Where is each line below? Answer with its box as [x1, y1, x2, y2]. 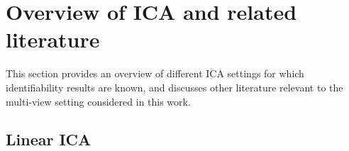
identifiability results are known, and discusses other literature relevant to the [6, 79, 343, 94]
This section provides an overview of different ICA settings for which [6, 66, 304, 81]
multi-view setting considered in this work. [6, 94, 191, 108]
